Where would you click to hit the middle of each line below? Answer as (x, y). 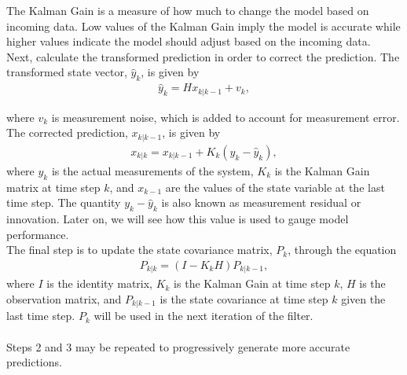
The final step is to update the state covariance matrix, (139, 250)
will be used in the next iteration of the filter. (203, 316)
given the (363, 299)
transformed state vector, (67, 72)
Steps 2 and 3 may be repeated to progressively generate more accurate (178, 346)
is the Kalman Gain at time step (252, 283)
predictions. (34, 362)
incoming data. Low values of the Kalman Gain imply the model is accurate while (203, 26)
